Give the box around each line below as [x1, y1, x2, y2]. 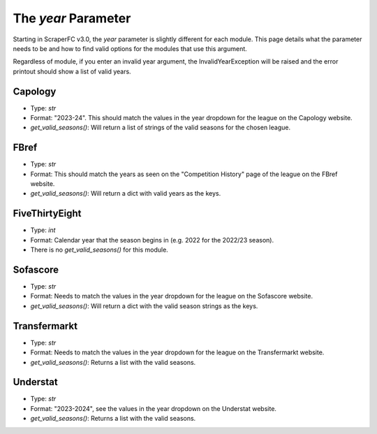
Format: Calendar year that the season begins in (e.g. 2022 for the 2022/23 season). [30, 236, 274, 244]
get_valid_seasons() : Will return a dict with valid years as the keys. [30, 189, 221, 198]
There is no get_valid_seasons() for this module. [30, 245, 169, 254]
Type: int [30, 226, 56, 234]
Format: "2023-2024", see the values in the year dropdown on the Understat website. [30, 404, 277, 412]
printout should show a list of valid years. [13, 67, 132, 75]
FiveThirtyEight [13, 208, 82, 219]
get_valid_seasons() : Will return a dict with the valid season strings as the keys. [30, 301, 258, 310]
